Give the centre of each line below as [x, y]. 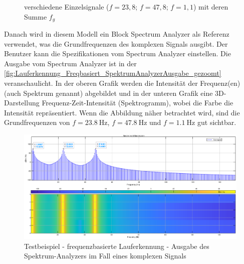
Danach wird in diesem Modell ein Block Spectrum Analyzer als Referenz [117, 34]
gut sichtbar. [217, 122]
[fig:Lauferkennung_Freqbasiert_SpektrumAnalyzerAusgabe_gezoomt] [113, 73]
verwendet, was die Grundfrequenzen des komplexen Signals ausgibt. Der [116, 43]
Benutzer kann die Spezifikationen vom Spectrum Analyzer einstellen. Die [117, 53]
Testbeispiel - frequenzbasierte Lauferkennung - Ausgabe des [117, 246]
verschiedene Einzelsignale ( [67, 7]
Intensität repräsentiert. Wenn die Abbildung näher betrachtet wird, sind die [122, 112]
